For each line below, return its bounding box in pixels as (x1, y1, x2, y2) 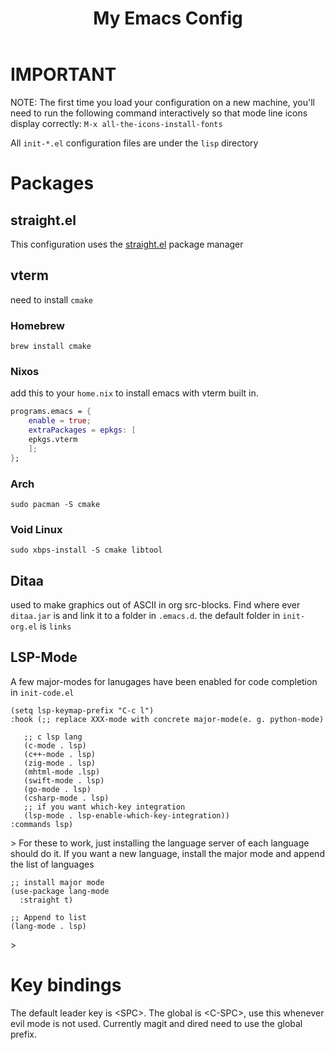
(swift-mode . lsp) (23, 775, 105, 786)
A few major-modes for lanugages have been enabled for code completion (10, 675, 318, 687)
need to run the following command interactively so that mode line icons (10, 107, 308, 119)
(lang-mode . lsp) (10, 921, 87, 931)
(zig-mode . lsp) (23, 758, 97, 768)
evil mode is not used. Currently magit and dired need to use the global (10, 1017, 303, 1029)
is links (39, 620, 72, 632)
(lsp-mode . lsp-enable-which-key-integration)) (23, 810, 230, 821)
